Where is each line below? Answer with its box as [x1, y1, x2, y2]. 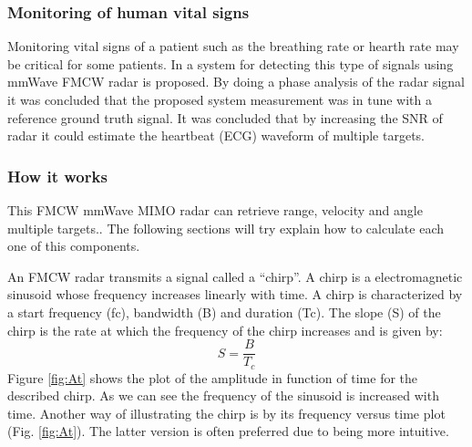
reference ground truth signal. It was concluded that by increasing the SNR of [7, 108, 443, 127]
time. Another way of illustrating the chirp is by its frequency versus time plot [7, 403, 446, 422]
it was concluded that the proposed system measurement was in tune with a [7, 90, 432, 109]
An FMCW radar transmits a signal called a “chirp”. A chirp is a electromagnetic [7, 266, 463, 286]
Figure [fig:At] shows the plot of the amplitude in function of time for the [7, 368, 418, 387]
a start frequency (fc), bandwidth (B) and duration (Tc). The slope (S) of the [7, 302, 441, 321]
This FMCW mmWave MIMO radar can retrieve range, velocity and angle [7, 201, 423, 219]
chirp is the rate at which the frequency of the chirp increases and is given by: [7, 320, 443, 339]
